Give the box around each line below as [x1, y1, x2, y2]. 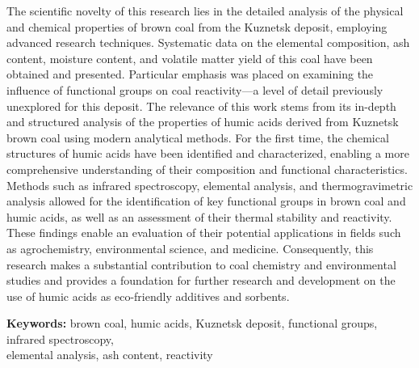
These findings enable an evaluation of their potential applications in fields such [6, 224, 401, 241]
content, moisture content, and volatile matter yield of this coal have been [6, 49, 373, 66]
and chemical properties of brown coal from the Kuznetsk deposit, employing [6, 18, 388, 35]
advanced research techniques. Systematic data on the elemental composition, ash [6, 34, 410, 51]
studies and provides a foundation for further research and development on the [6, 272, 396, 289]
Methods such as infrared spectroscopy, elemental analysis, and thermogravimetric [6, 176, 413, 193]
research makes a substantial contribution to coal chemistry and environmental [6, 256, 396, 273]
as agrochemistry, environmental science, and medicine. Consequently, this [6, 239, 374, 256]
